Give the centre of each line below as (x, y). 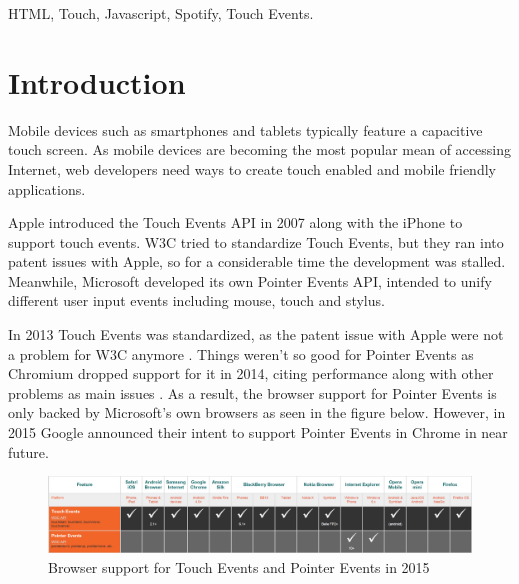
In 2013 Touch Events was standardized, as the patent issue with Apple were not (256, 334)
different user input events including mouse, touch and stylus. (196, 300)
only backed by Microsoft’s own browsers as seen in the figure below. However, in (257, 412)
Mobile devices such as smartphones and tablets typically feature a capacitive (245, 129)
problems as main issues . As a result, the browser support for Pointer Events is (252, 392)
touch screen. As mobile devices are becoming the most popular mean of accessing (259, 149)
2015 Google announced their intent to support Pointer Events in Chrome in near (258, 432)
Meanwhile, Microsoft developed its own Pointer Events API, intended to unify (250, 280)
